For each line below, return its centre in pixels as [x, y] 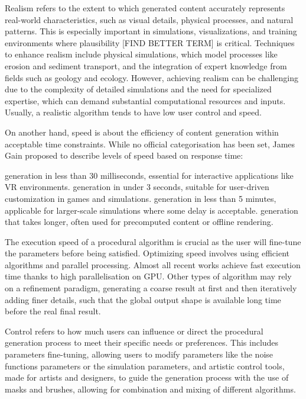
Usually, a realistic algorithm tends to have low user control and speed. [133, 112]
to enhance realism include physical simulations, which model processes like [141, 54]
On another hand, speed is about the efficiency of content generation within [142, 132]
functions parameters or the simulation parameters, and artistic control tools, [145, 366]
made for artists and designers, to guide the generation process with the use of [147, 377]
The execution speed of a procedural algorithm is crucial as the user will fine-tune [153, 241]
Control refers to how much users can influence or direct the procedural [134, 331]
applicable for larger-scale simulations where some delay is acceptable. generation [152, 210]
